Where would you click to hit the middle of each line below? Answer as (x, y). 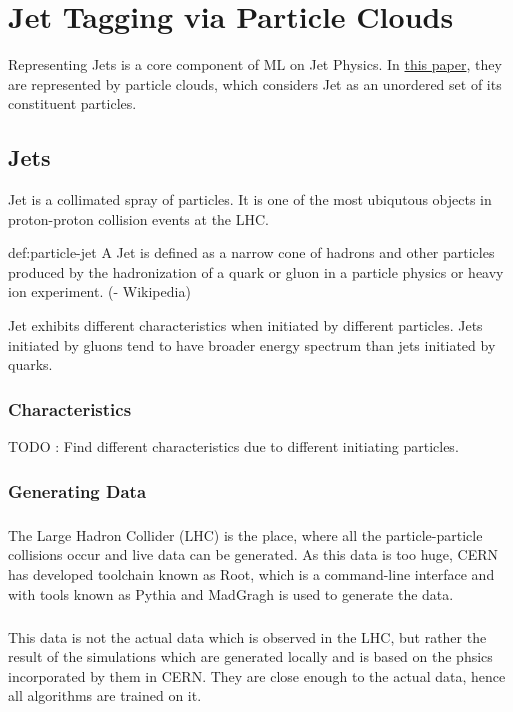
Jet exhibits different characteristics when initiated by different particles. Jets (245, 325)
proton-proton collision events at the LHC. (138, 218)
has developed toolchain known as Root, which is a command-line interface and (251, 574)
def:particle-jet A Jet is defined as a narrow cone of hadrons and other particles (251, 252)
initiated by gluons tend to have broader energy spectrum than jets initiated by (252, 344)
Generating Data (77, 490)
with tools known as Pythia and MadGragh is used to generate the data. (231, 593)
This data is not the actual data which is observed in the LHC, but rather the (247, 636)
